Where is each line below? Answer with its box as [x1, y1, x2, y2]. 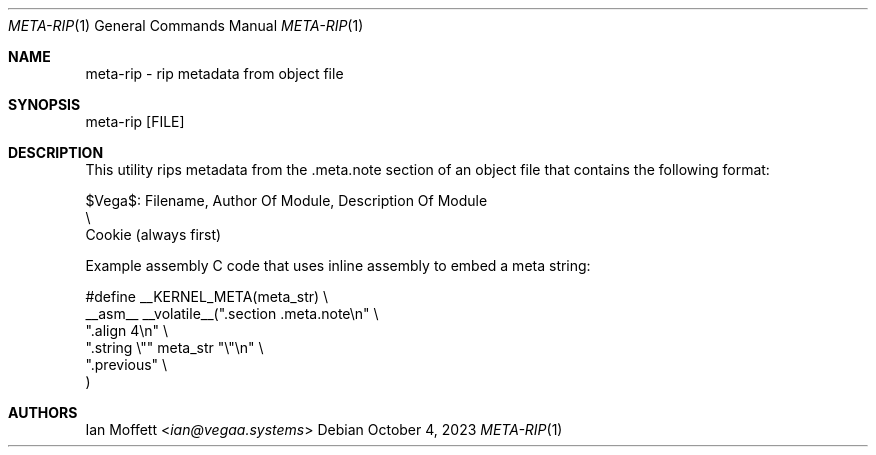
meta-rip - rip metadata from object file [85, 65, 344, 82]
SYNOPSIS [8, 96, 81, 113]
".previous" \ [85, 356, 168, 373]
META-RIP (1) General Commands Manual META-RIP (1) [8, 17, 364, 34]
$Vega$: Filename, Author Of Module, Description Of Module [85, 192, 488, 209]
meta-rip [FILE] [85, 113, 185, 130]
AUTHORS [8, 404, 78, 421]
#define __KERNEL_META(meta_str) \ [85, 288, 329, 305]
